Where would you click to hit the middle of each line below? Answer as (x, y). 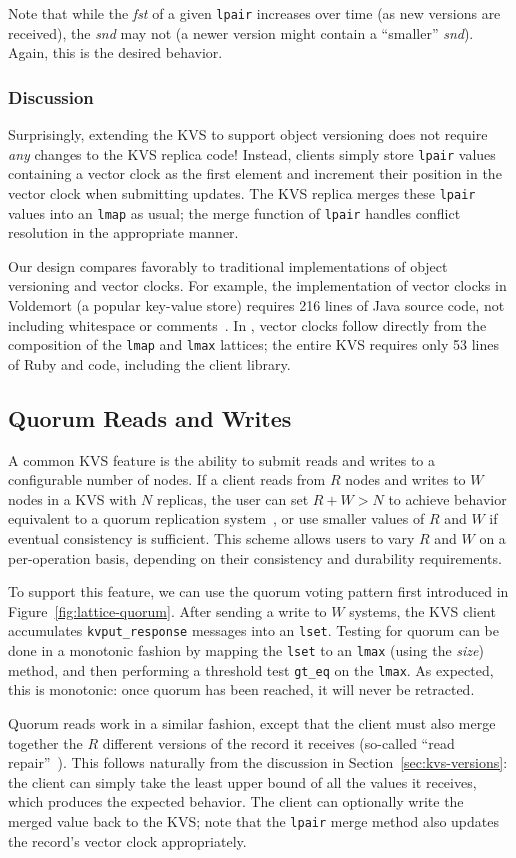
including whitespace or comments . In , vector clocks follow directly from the (247, 324)
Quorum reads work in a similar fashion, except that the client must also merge (252, 722)
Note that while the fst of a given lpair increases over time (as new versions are (254, 13)
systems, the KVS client (422, 610)
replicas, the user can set (233, 498)
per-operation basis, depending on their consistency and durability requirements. (255, 557)
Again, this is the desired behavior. (115, 52)
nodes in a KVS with (72, 498)
